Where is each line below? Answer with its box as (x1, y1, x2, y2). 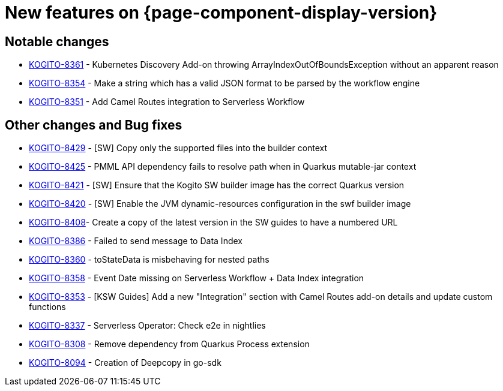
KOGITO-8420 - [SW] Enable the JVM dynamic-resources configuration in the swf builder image (29, 198, 411, 209)
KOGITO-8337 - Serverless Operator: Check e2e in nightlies (29, 320, 266, 331)
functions (29, 302, 66, 312)
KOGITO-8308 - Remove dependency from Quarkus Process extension (29, 339, 310, 350)
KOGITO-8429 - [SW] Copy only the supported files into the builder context (29, 143, 328, 154)
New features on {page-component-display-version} (5, 2, 438, 23)
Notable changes (5, 34, 109, 49)
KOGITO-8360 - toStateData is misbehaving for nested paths (29, 254, 270, 265)
